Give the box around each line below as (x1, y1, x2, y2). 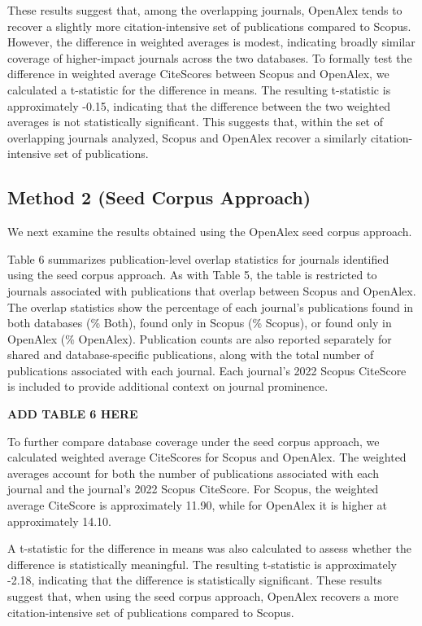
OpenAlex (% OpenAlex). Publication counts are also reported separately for (7, 330, 392, 347)
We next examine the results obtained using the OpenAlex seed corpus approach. (7, 223, 412, 240)
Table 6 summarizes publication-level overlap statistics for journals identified (7, 250, 389, 267)
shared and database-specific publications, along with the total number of (7, 346, 374, 363)
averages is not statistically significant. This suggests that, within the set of (7, 113, 383, 130)
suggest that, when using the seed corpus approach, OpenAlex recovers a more (7, 588, 398, 605)
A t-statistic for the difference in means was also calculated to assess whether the (7, 540, 411, 557)
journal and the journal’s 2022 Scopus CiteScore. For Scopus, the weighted (7, 480, 379, 497)
